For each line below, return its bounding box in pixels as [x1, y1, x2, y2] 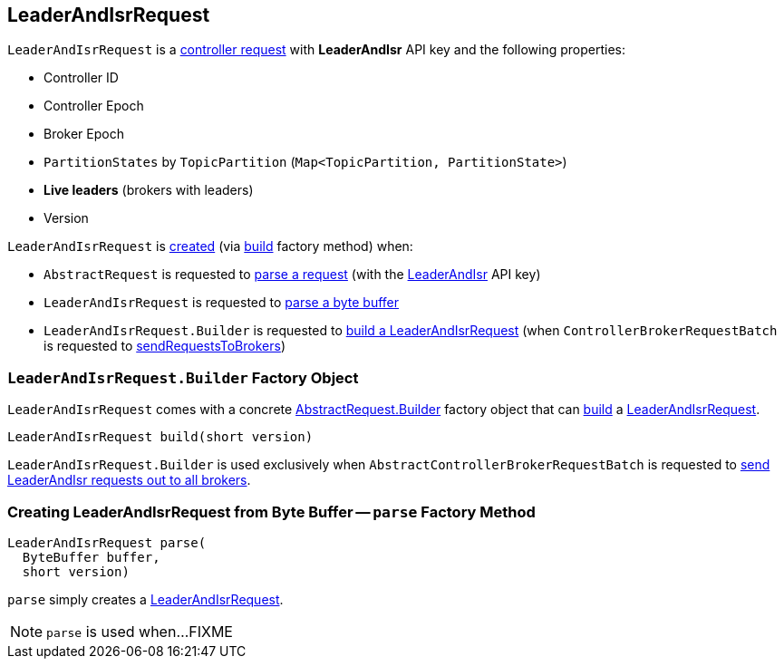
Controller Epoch [44, 98, 144, 114]
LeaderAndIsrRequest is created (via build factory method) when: [7, 238, 413, 255]
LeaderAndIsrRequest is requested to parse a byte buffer [44, 294, 400, 311]
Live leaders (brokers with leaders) [44, 182, 254, 198]
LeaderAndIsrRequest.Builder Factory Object [7, 368, 359, 387]
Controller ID [44, 70, 119, 86]
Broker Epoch [44, 126, 124, 142]
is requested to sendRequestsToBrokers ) [44, 338, 286, 354]
